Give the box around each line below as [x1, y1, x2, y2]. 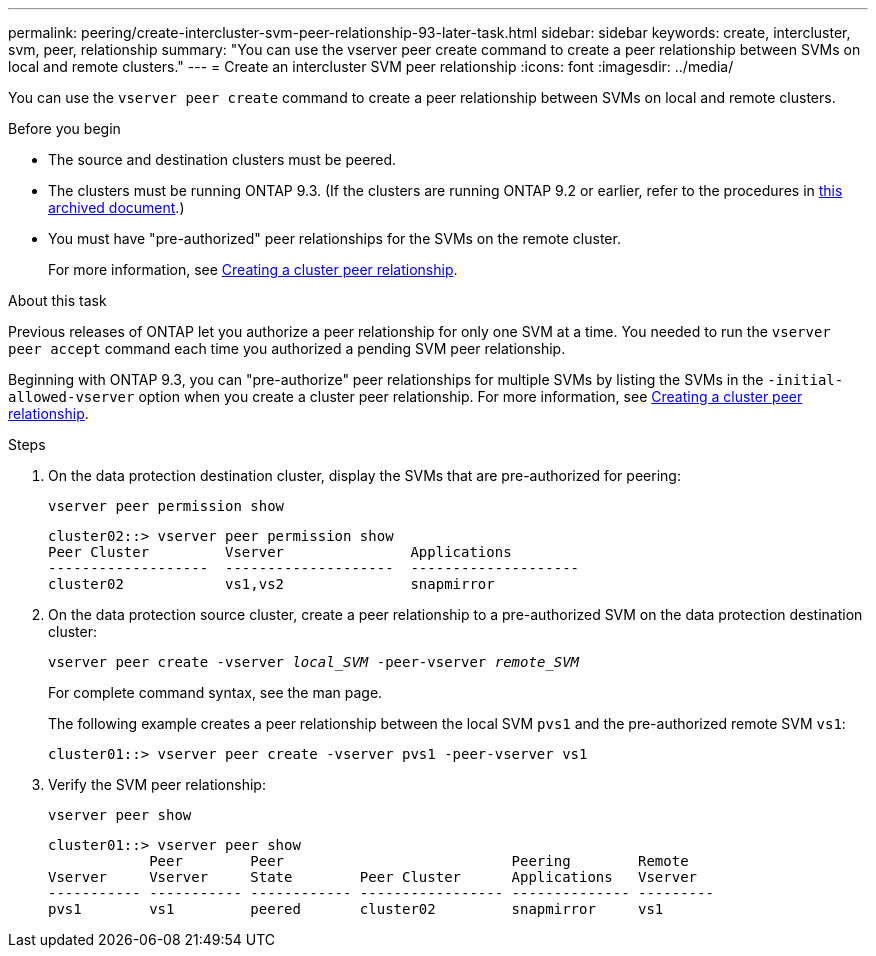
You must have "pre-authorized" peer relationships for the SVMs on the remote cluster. [48, 230, 621, 247]
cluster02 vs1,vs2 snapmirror [48, 576, 495, 592]
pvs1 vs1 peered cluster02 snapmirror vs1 [48, 901, 664, 917]
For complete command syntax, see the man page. [48, 684, 383, 701]
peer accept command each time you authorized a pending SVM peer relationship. [8, 340, 566, 357]
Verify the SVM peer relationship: [48, 776, 266, 793]
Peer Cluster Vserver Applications [48, 544, 512, 560]
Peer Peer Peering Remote [149, 853, 689, 869]
